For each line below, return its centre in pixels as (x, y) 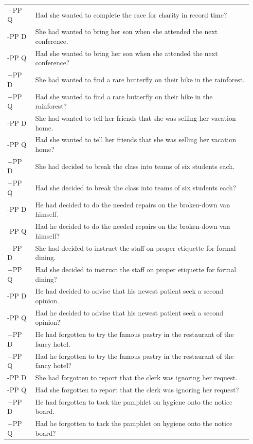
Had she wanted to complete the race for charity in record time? (131, 14)
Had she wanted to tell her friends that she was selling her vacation (136, 139)
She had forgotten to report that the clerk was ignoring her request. (136, 378)
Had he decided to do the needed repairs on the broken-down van (133, 226)
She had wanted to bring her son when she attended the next (126, 31)
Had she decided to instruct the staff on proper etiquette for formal (136, 269)
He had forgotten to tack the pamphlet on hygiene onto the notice (134, 401)
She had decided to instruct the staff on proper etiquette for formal (136, 248)
